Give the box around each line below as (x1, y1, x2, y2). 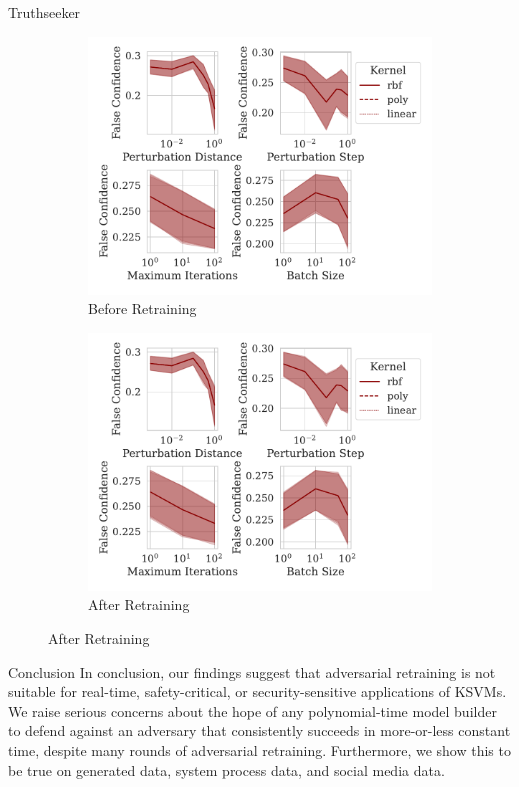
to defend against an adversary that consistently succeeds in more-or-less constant (8, 720, 511, 741)
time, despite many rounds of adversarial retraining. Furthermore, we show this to (8, 739, 511, 760)
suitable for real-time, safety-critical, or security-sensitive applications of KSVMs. (8, 681, 507, 702)
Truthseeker (8, 2, 81, 22)
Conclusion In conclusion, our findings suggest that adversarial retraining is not (8, 661, 496, 682)
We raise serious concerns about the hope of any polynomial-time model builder (8, 700, 497, 721)
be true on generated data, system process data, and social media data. (8, 759, 445, 780)
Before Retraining (88, 298, 197, 319)
